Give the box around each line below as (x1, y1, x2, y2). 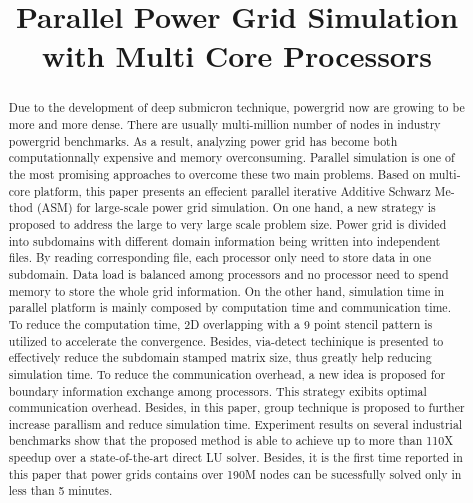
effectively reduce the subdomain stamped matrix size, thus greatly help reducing (8, 349, 432, 366)
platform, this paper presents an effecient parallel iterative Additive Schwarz (33, 182, 431, 199)
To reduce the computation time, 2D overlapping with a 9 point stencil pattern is (8, 315, 433, 332)
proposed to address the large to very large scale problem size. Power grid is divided (8, 215, 447, 232)
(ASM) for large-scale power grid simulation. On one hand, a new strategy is (36, 199, 436, 216)
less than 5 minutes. (8, 482, 113, 499)
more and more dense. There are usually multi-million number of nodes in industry (8, 116, 441, 133)
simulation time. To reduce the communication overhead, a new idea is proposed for (8, 365, 446, 382)
